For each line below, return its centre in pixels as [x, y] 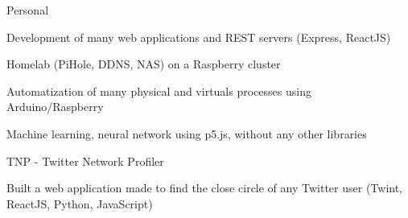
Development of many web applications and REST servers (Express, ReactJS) [199, 37]
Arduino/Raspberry [55, 107]
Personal [28, 10]
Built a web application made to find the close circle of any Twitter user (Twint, [204, 188]
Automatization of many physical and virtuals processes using [159, 90]
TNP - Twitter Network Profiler [85, 160]
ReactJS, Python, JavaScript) [80, 203]
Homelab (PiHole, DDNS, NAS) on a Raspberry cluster [144, 64]
